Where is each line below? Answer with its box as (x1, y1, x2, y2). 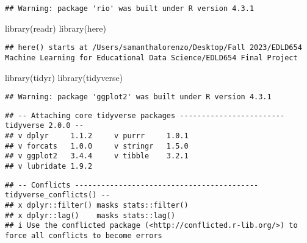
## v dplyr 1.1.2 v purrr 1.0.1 (5, 132, 189, 141)
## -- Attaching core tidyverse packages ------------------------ (5, 111, 285, 120)
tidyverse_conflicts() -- (5, 191, 110, 200)
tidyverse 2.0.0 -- (5, 121, 84, 130)
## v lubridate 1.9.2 (5, 162, 93, 171)
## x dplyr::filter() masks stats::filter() (5, 201, 189, 210)
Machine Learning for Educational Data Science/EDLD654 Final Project (5, 53, 298, 62)
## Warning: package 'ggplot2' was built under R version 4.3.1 (5, 93, 272, 102)
